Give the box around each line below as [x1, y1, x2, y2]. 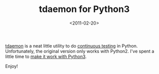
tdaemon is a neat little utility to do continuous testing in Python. [5, 42, 138, 48]
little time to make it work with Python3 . [5, 53, 87, 59]
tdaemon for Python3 [39, 3, 130, 15]
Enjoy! [5, 63, 19, 69]
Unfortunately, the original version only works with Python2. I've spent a [5, 48, 154, 54]
